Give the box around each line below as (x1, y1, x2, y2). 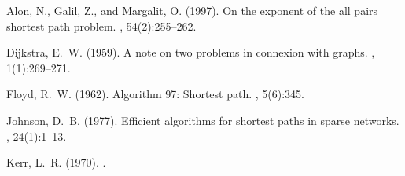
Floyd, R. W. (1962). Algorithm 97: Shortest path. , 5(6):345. (6, 86, 304, 102)
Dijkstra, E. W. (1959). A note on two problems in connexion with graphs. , (6, 44, 375, 60)
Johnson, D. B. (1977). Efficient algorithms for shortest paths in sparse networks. (6, 112, 399, 128)
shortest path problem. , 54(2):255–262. (6, 17, 197, 34)
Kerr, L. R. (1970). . (6, 154, 106, 170)
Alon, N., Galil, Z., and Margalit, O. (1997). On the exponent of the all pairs (6, 2, 378, 18)
